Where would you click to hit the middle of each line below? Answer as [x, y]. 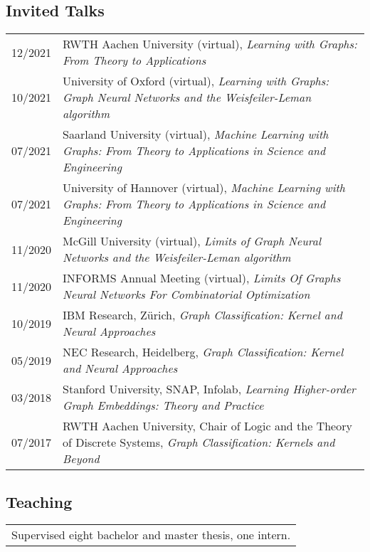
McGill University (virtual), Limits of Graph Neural [192, 241]
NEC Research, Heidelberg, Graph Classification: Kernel [203, 352]
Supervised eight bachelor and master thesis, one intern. [151, 535]
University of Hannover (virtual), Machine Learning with [204, 188]
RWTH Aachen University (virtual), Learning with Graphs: [210, 44]
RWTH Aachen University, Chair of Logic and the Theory [207, 426]
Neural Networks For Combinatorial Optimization [186, 294]
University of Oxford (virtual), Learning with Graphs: [196, 81]
